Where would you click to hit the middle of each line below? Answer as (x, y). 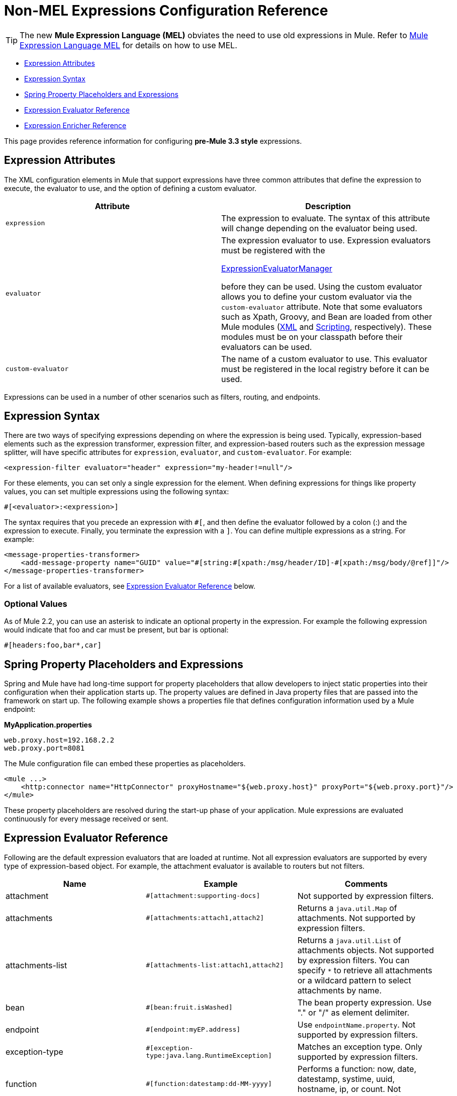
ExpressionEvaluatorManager (277, 268)
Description (328, 206)
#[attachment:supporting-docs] (203, 896)
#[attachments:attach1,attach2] (205, 918)
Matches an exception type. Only (360, 1046)
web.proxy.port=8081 (44, 748)
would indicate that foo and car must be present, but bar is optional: (116, 630)
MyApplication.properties (48, 725)
